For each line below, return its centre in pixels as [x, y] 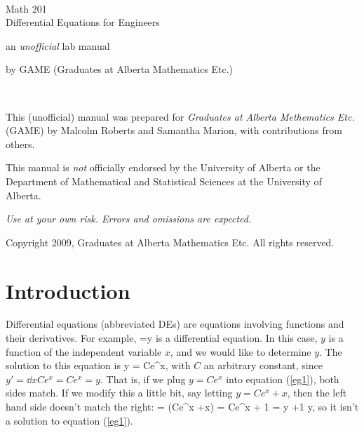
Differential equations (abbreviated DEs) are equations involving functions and [175, 324]
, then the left [317, 393]
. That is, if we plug [143, 379]
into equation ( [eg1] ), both [283, 379]
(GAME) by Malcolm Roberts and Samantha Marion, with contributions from [174, 130]
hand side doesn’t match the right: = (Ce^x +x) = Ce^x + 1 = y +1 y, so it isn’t [182, 406]
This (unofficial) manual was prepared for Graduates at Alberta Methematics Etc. [180, 116]
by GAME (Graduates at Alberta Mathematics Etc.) [120, 69]
